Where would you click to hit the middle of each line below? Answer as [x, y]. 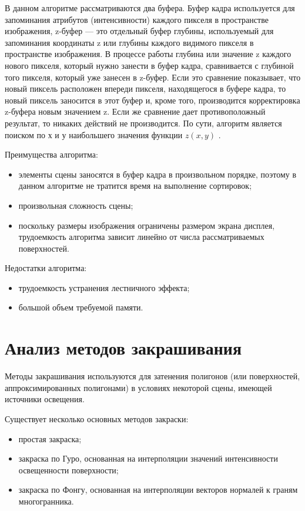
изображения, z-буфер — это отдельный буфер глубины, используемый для [139, 31]
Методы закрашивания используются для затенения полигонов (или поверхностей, [152, 376]
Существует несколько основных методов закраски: [97, 418]
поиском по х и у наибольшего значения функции [94, 134]
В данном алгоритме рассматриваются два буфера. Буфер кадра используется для [150, 8]
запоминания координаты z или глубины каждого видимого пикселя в [129, 42]
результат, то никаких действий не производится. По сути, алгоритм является [143, 123]
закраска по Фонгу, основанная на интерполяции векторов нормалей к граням [158, 490]
